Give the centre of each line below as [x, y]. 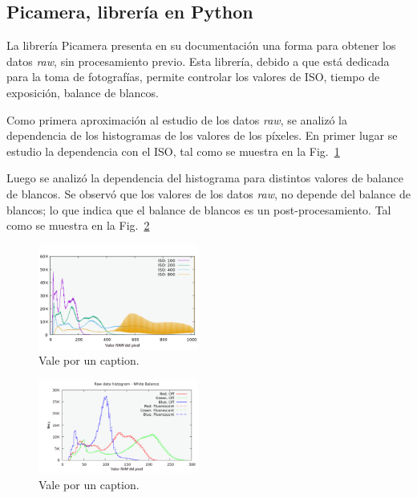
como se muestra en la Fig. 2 [78, 225]
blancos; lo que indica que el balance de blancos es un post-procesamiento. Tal [199, 209]
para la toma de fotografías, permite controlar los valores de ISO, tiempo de [193, 77]
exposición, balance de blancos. [83, 92]
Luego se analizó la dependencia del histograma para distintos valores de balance [205, 178]
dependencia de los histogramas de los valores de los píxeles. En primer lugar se [202, 135]
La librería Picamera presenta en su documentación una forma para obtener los [201, 45]
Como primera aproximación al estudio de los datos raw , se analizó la [177, 119]
